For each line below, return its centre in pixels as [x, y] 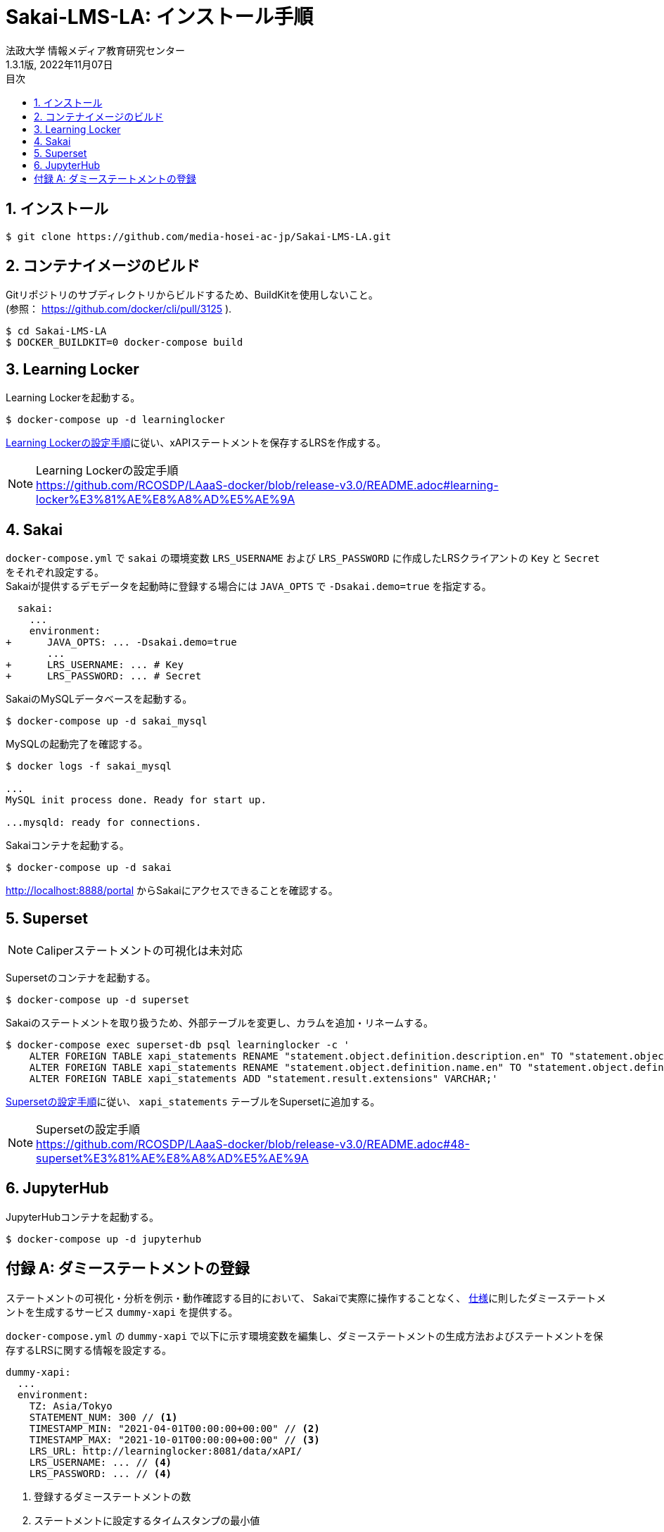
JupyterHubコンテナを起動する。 [82, 1217]
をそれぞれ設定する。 [55, 572]
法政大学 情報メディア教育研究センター [95, 50]
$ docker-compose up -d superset [98, 999]
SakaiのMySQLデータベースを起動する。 [99, 699]
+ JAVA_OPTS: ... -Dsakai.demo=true [121, 642]
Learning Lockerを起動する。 [73, 398]
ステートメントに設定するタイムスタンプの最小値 [147, 1520]
